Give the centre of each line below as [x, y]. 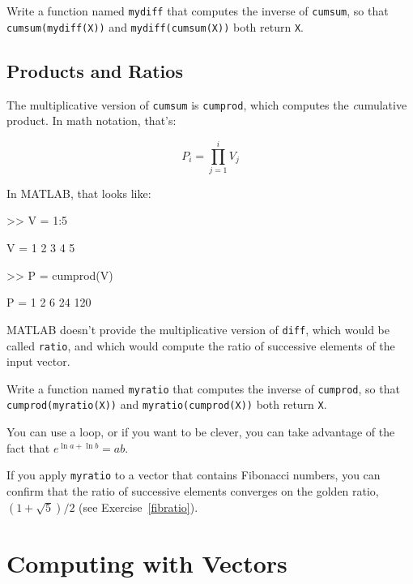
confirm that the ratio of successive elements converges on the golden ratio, [193, 490]
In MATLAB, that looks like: [79, 193]
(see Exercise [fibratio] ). [138, 507]
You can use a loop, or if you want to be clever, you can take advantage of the [201, 432]
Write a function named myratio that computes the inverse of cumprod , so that [203, 388]
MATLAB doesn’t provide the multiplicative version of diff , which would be [198, 329]
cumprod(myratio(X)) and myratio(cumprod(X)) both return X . [167, 404]
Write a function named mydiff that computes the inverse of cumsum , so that [198, 11]
